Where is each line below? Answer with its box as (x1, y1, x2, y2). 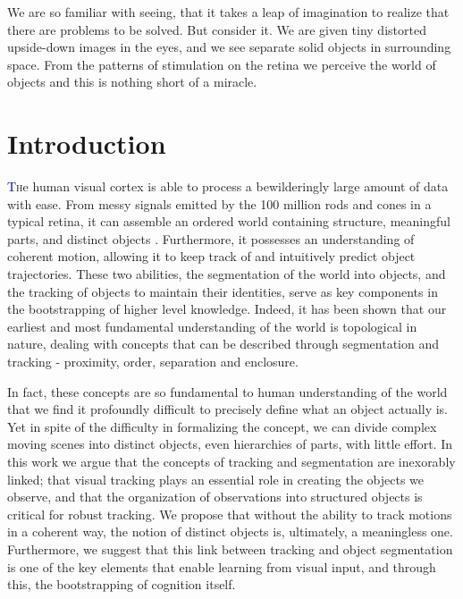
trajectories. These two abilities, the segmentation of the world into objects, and (7, 265, 446, 283)
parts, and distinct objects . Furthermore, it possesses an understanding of (7, 229, 415, 248)
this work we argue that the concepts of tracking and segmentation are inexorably (7, 452, 456, 470)
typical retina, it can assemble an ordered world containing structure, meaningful (7, 212, 450, 231)
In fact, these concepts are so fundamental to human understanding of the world (7, 382, 448, 401)
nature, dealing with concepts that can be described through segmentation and (7, 334, 439, 353)
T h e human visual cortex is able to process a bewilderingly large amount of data (7, 177, 449, 196)
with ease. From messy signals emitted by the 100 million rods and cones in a (7, 194, 432, 213)
